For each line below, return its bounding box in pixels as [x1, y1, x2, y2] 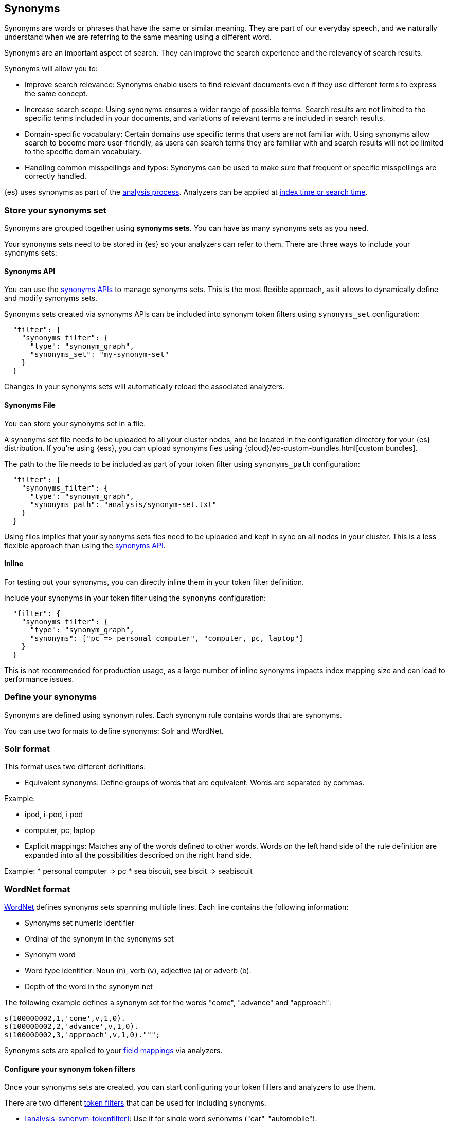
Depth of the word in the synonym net [25, 982, 153, 991]
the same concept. [25, 89, 88, 98]
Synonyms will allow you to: [4, 64, 98, 74]
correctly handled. [25, 172, 87, 181]
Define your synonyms [4, 692, 97, 702]
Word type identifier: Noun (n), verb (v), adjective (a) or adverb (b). [25, 966, 252, 975]
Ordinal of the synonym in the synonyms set [25, 934, 174, 944]
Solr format [4, 743, 50, 754]
